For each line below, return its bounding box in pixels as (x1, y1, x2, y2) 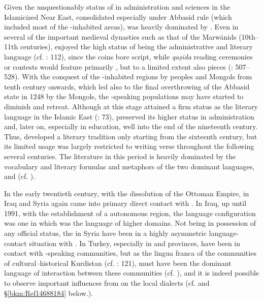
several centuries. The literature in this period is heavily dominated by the (4, 150, 236, 161)
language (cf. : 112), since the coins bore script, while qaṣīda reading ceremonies (4, 51, 253, 62)
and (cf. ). (4, 171, 36, 182)
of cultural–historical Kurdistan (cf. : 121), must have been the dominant (4, 257, 232, 268)
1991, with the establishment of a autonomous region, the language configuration (4, 207, 256, 218)
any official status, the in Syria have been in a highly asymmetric (4, 228, 207, 238)
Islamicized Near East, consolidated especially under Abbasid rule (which (4, 11, 232, 22)
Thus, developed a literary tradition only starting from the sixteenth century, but (4, 131, 257, 141)
